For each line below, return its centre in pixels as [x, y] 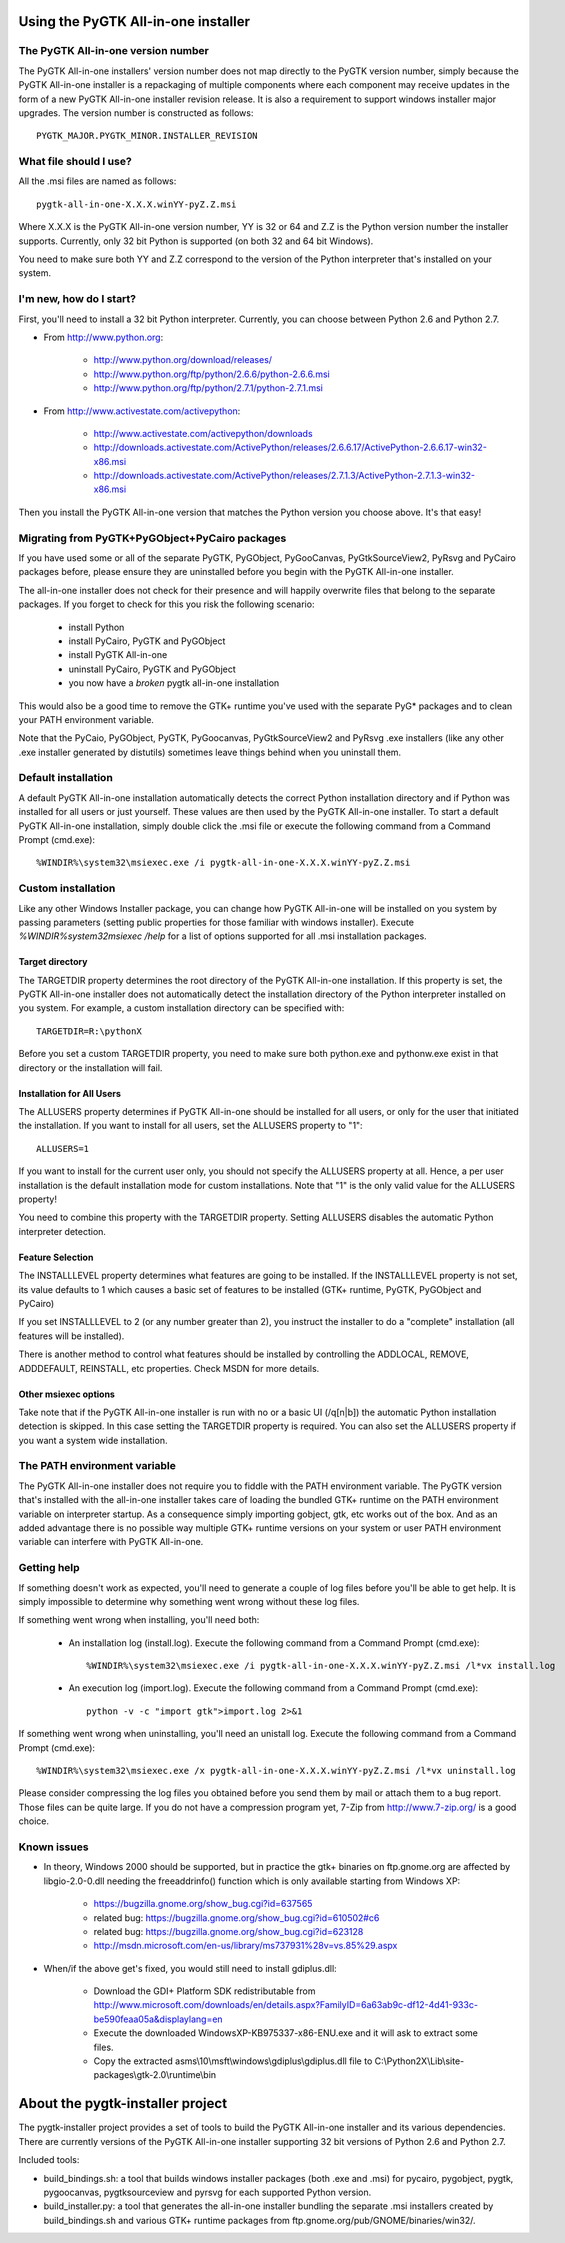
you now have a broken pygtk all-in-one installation [174, 683]
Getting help [49, 1568]
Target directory [53, 962]
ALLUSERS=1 [63, 1148]
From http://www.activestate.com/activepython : [142, 411]
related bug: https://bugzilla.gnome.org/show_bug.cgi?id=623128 [228, 1931]
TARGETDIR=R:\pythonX [89, 1031]
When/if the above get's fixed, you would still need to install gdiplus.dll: [190, 1968]
